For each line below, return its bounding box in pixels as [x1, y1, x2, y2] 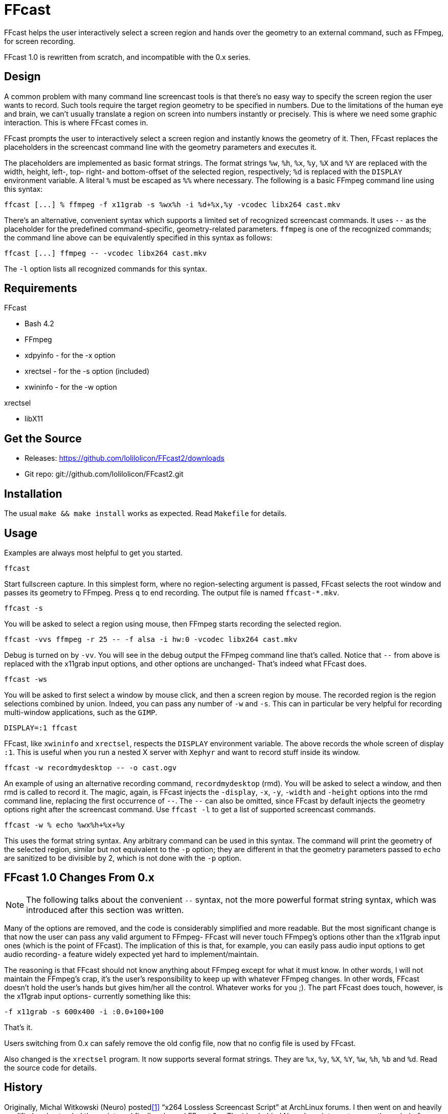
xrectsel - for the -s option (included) [25, 367, 150, 376]
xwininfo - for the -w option [25, 383, 117, 392]
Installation [4, 487, 62, 500]
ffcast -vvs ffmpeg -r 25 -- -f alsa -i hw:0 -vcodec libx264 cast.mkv [4, 635, 298, 643]
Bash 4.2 [25, 319, 54, 328]
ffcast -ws [4, 675, 48, 683]
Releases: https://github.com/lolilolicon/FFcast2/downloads [25, 454, 225, 463]
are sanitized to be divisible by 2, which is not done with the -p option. [4, 853, 241, 862]
